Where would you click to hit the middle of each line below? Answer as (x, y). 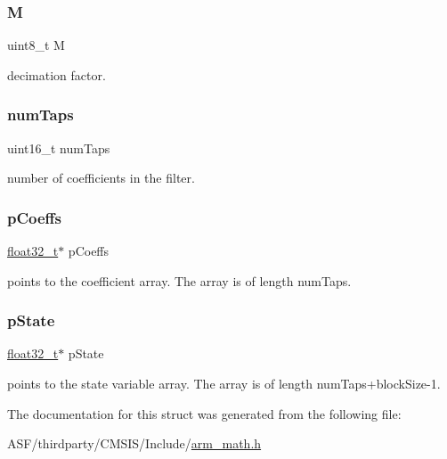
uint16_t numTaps (59, 148)
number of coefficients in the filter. (101, 178)
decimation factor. (57, 74)
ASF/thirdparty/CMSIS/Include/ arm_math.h (134, 443)
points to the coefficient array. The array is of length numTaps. (179, 280)
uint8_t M (36, 45)
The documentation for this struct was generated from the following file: (204, 413)
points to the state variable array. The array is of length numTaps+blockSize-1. (224, 384)
